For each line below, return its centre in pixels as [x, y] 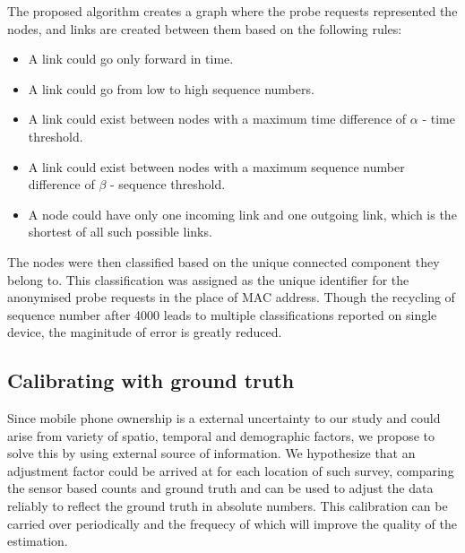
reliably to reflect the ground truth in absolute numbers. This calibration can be [228, 506]
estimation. [38, 541]
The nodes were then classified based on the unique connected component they [224, 261]
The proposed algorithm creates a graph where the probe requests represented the [232, 11]
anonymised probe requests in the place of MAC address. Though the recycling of [231, 297]
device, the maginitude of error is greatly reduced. [145, 332]
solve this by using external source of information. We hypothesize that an [211, 453]
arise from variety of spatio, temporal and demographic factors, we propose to [221, 435]
